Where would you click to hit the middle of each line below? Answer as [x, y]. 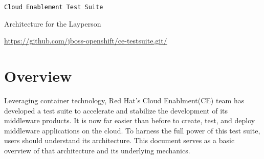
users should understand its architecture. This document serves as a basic [119, 140]
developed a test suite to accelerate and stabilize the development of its [116, 110]
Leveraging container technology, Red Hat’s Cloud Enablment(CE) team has [124, 100]
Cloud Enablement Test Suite [54, 7]
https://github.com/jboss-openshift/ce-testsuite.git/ [86, 41]
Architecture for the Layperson [53, 23]
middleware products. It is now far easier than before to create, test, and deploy [130, 120]
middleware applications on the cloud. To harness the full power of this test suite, [132, 130]
